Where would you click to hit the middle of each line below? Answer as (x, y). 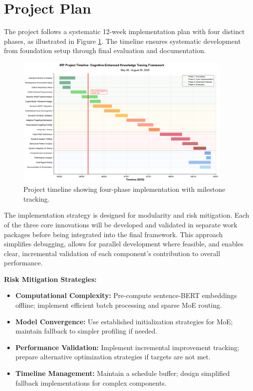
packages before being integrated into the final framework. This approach (113, 234)
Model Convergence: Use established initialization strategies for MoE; (124, 321)
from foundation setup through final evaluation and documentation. (105, 50)
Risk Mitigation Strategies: (50, 279)
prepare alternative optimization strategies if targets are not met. (113, 357)
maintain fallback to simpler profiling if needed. (86, 331)
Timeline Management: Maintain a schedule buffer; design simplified (123, 373)
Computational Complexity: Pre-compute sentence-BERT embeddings (126, 295)
